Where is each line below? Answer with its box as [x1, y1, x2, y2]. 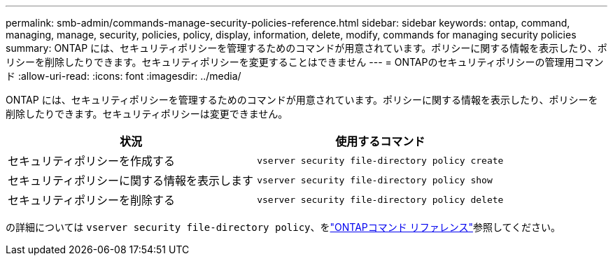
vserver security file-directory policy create [257, 155, 504, 166]
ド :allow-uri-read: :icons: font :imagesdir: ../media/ [6, 70, 241, 82]
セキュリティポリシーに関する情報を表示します [8, 174, 254, 188]
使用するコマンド [335, 134, 425, 148]
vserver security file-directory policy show [257, 174, 493, 185]
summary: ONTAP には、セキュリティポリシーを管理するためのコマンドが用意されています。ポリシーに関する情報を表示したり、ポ [6, 42, 607, 54]
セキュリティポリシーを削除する [8, 193, 176, 207]
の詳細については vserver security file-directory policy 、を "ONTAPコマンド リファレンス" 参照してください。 [6, 221, 561, 233]
